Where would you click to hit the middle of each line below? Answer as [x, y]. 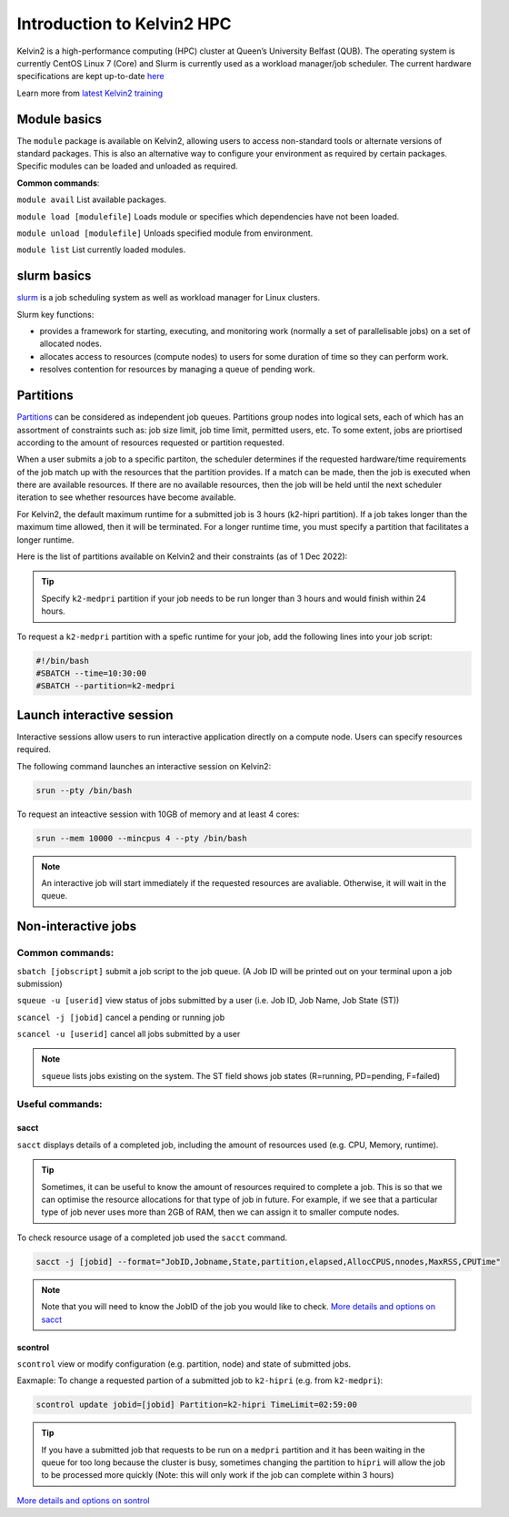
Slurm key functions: [55, 314]
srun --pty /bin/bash [84, 790]
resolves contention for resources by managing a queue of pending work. [177, 370]
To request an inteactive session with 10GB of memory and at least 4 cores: [158, 814]
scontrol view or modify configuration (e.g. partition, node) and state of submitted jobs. [184, 1364]
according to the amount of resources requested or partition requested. [151, 443]
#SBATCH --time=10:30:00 [91, 673]
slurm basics [54, 276]
